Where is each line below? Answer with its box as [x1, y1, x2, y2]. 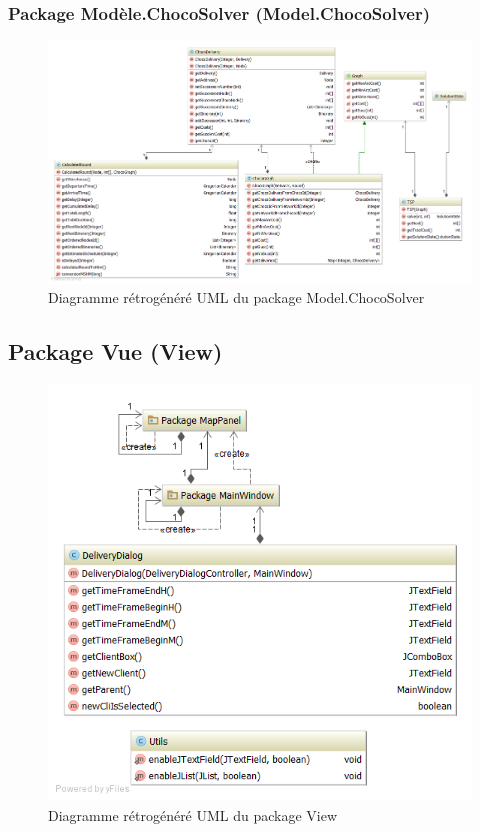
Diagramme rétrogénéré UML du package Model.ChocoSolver [48, 287, 425, 308]
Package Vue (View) [8, 336, 223, 367]
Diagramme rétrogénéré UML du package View [48, 804, 338, 825]
